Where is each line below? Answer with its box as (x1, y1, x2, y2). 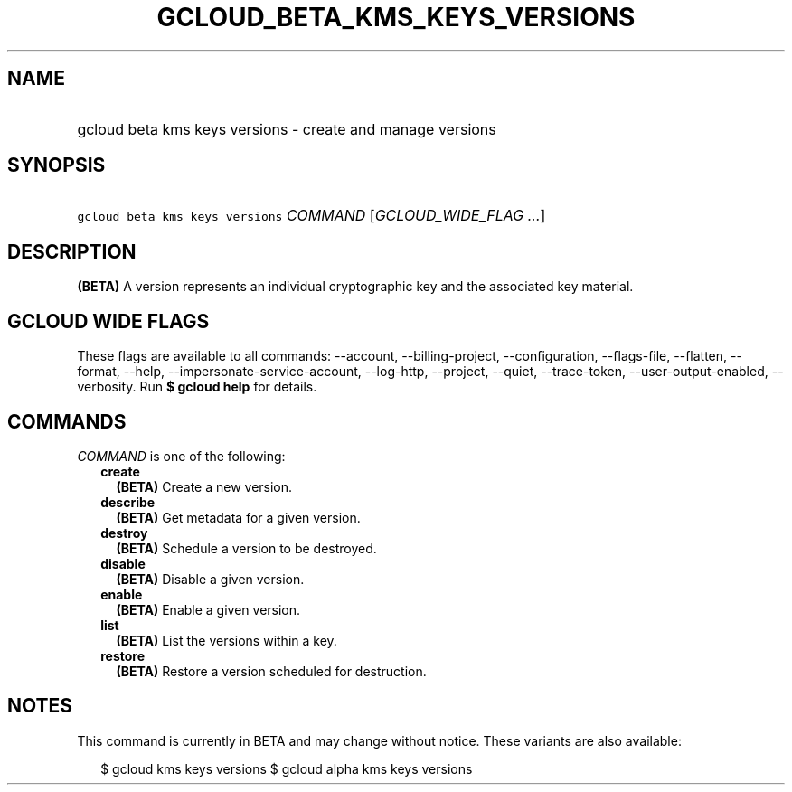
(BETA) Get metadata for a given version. (116, 509, 361, 525)
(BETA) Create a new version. (116, 478, 293, 495)
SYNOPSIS (7, 154, 106, 177)
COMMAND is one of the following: (77, 448, 286, 464)
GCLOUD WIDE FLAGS (7, 309, 210, 333)
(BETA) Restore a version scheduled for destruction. (116, 663, 427, 679)
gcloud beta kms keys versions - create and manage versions (77, 119, 496, 138)
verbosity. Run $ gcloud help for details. (77, 379, 317, 395)
